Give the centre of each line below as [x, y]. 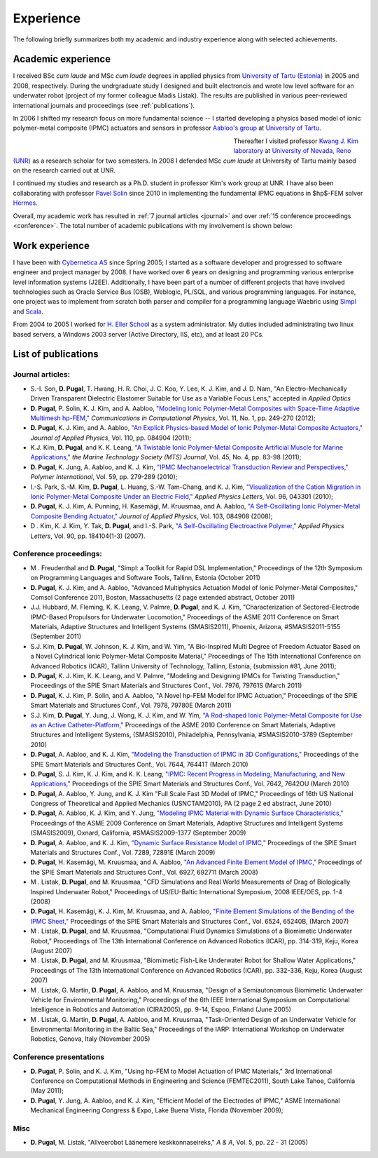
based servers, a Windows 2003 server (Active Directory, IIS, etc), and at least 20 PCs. [138, 334]
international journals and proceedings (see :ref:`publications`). [104, 105]
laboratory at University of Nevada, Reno [292, 151]
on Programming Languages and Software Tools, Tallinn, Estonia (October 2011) [145, 578]
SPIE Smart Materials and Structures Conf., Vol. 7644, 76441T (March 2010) [139, 764]
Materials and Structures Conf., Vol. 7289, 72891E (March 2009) [123, 853]
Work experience [51, 245]
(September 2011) [56, 637]
